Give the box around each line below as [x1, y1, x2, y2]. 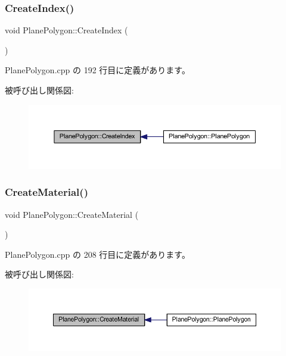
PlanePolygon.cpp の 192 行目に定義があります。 [5, 64, 190, 76]
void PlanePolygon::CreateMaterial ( [5, 208, 139, 220]
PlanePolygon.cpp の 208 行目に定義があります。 [5, 248, 190, 260]
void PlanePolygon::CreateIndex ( [5, 24, 128, 36]
